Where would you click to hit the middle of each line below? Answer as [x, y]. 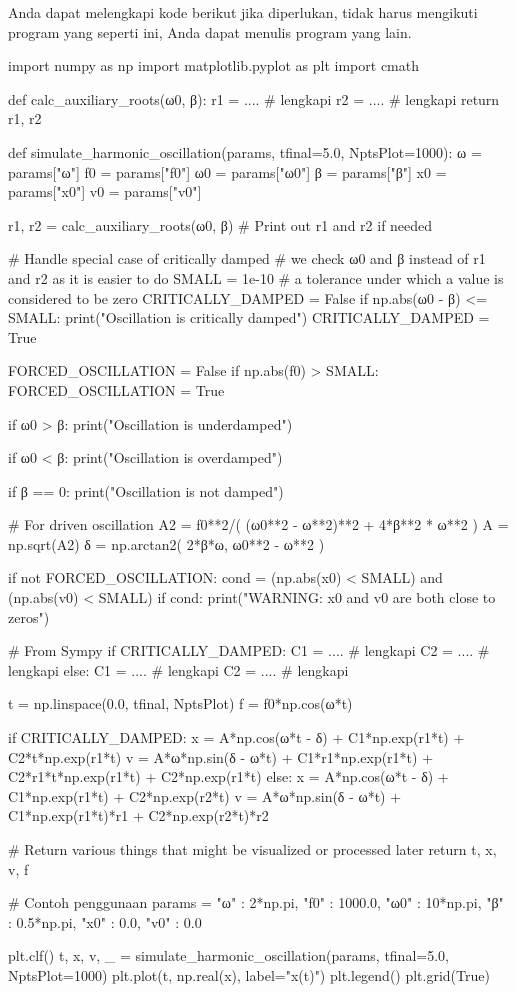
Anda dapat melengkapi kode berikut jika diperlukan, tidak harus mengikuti [243, 12]
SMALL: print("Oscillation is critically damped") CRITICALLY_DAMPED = [249, 317]
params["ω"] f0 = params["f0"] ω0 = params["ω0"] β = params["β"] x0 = [227, 171]
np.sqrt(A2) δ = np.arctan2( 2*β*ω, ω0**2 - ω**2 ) [166, 543]
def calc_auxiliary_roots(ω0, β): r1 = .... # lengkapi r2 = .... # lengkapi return [254, 98]
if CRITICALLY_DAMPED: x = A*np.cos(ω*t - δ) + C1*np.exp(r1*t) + [236, 737]
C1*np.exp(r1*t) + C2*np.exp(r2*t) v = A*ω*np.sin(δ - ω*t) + [205, 795]
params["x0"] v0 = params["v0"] [105, 191]
